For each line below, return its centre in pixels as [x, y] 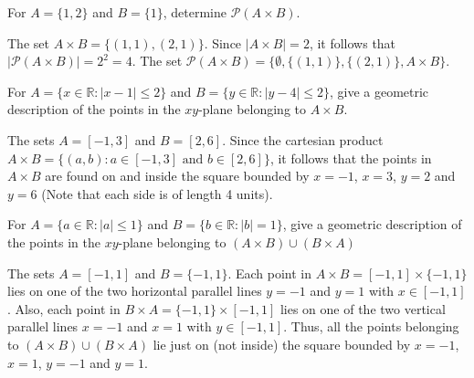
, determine [195, 12]
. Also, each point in [64, 308]
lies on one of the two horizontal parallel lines [135, 291]
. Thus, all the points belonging [371, 326]
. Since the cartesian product [303, 139]
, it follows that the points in [351, 157]
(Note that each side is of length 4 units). [157, 193]
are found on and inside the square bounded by [177, 176]
